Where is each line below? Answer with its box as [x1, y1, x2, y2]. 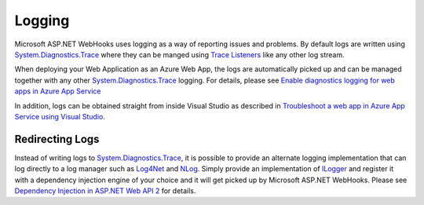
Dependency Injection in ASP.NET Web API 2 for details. [14, 185, 196, 196]
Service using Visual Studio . [14, 112, 105, 121]
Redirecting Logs [14, 132, 100, 145]
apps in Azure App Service [14, 86, 101, 96]
